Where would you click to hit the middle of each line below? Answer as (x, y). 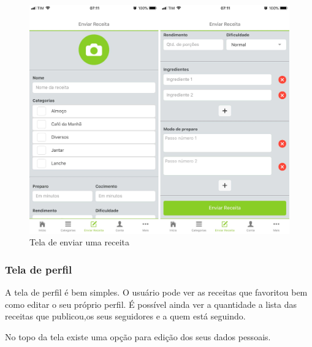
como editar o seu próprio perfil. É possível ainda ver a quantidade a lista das (151, 304)
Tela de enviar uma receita (80, 242)
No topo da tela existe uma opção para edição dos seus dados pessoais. (138, 337)
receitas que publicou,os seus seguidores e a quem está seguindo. (125, 316)
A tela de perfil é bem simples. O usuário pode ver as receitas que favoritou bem (156, 292)
